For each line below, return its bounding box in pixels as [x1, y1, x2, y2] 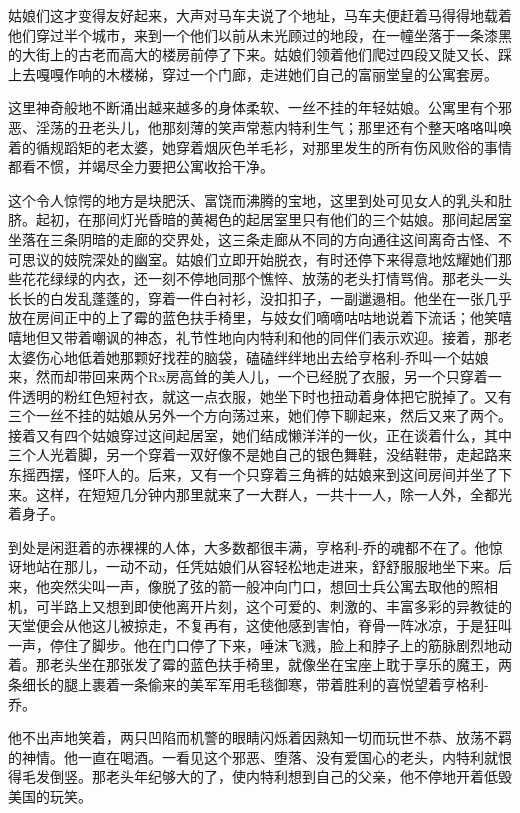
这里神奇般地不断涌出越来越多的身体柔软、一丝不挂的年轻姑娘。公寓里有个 [8, 97, 498, 118]
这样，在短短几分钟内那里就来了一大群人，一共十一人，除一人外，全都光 [35, 483, 512, 504]
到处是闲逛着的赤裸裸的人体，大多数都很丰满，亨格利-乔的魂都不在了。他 [8, 536, 489, 557]
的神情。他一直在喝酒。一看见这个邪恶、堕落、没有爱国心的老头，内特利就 [8, 746, 498, 767]
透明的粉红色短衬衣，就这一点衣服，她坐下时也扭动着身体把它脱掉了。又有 [21, 385, 512, 406]
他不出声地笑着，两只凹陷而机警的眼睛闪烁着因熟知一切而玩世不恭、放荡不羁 [8, 727, 512, 748]
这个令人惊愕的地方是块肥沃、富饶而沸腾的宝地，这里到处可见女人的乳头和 [8, 189, 498, 210]
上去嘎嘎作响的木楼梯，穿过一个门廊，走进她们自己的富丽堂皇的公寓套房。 [8, 63, 498, 84]
